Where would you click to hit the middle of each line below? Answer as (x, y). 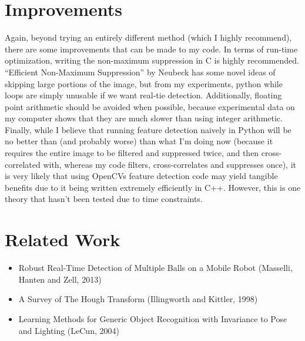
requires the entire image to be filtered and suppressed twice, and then (132, 153)
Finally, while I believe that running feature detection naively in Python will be (148, 129)
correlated (23, 164)
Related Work (63, 239)
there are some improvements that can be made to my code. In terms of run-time (151, 49)
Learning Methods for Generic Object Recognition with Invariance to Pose (153, 318)
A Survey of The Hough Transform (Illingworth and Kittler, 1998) (138, 299)
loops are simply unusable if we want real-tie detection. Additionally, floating (143, 95)
